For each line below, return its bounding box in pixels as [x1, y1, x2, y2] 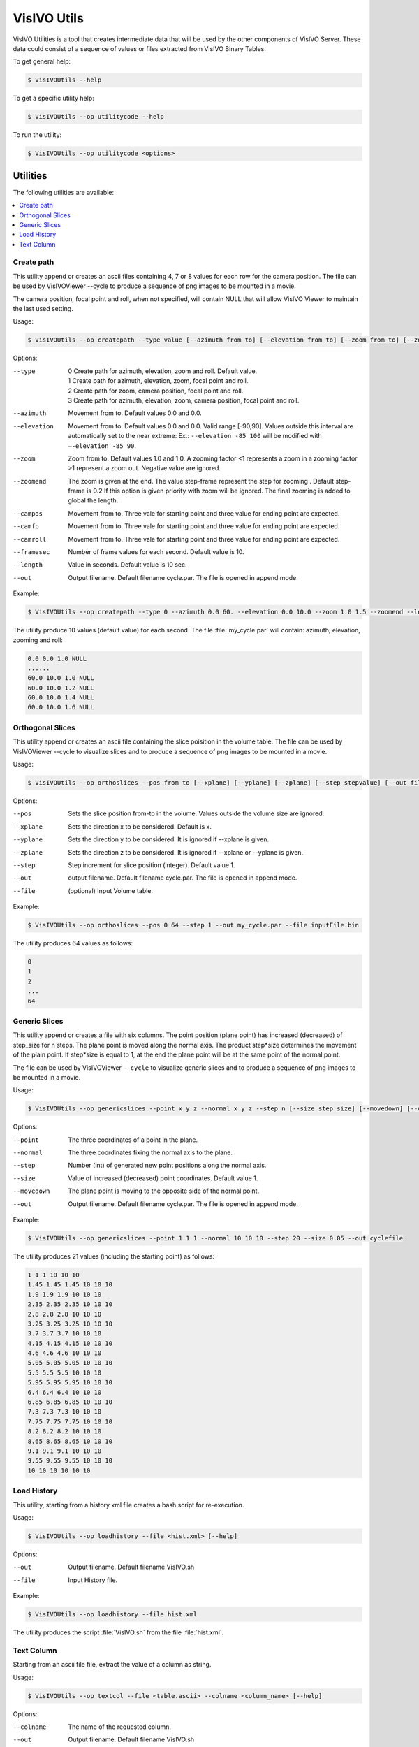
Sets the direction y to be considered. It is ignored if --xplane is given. [68, 835, 270, 843]
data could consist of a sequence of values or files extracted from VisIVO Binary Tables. [13, 44, 267, 52]
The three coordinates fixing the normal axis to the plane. [68, 1148, 233, 1157]
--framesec [13, 549, 50, 556]
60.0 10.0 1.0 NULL [27, 674, 94, 682]
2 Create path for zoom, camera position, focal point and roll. [68, 386, 244, 395]
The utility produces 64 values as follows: [13, 939, 133, 948]
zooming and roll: [13, 636, 63, 644]
